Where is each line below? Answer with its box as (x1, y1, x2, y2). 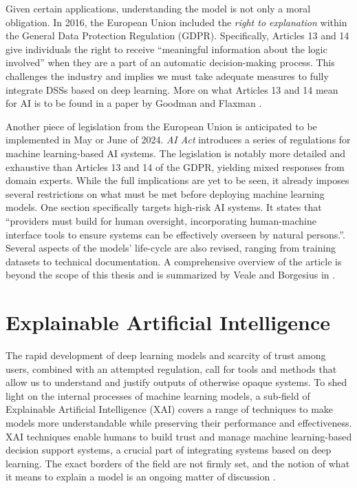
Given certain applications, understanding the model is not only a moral (6, 1, 311, 15)
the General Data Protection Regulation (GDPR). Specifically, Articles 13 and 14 (6, 28, 349, 43)
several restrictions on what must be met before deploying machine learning (6, 186, 325, 201)
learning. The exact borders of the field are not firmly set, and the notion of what (6, 456, 350, 470)
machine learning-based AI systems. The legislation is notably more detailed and (6, 145, 346, 160)
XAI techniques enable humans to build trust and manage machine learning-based (6, 429, 352, 443)
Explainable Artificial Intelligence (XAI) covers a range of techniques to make (6, 402, 334, 416)
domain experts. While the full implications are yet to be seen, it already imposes (6, 173, 349, 187)
